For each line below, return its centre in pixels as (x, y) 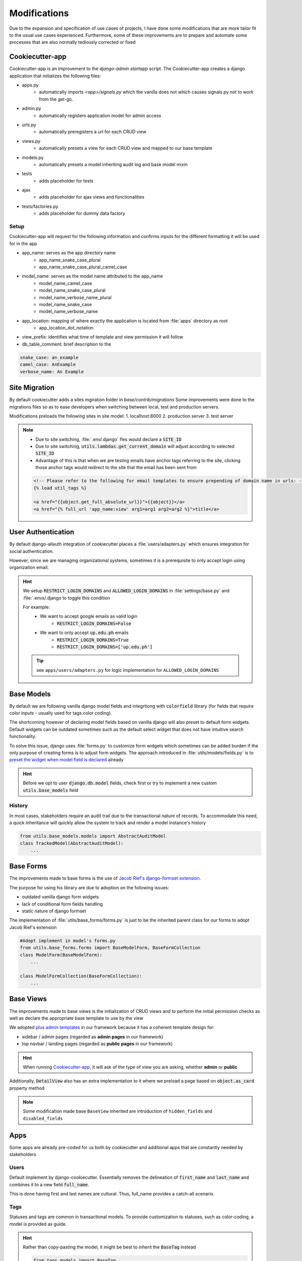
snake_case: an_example (49, 357)
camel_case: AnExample (48, 365)
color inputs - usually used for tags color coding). (61, 713)
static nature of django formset (54, 911)
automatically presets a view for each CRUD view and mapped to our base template (126, 148)
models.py (33, 157)
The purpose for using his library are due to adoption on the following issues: (89, 887)
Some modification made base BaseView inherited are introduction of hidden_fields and (118, 1111)
